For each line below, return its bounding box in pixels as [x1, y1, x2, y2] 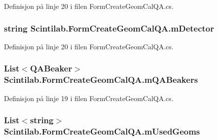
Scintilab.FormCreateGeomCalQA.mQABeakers [4, 73, 198, 86]
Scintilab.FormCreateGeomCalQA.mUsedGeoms [4, 125, 200, 137]
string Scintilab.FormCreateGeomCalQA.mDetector [4, 22, 215, 34]
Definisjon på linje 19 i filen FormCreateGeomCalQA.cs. [4, 93, 174, 103]
